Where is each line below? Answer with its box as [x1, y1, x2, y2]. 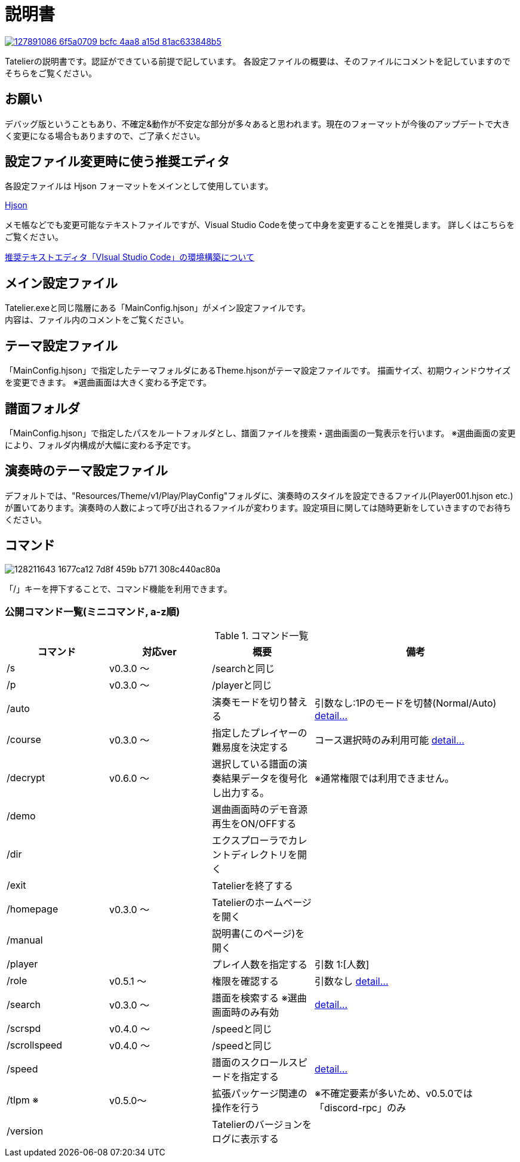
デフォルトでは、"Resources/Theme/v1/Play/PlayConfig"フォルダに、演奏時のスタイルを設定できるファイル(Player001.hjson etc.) [5, 490, 513, 501]
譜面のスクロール [212, 1056, 289, 1069]
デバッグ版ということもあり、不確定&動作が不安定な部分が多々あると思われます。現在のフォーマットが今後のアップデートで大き [5, 118, 510, 129]
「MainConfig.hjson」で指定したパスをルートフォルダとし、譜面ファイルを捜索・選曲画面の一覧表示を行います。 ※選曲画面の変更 [5, 427, 516, 438]
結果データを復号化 [221, 772, 308, 785]
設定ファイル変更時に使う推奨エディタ [5, 154, 230, 169]
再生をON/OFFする [212, 818, 297, 830]
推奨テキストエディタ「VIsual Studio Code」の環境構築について [5, 252, 254, 263]
